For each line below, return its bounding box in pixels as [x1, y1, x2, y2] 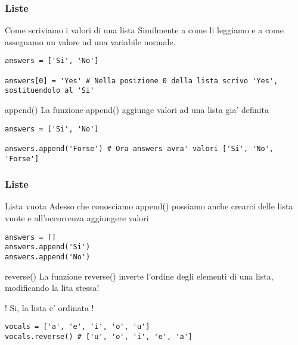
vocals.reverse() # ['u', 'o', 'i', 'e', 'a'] [5, 333, 193, 341]
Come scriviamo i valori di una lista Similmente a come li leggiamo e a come [5, 24, 284, 36]
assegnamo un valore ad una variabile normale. [5, 35, 176, 48]
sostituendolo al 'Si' [5, 86, 95, 95]
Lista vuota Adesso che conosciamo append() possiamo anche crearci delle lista [5, 200, 293, 212]
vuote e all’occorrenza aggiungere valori [5, 212, 149, 224]
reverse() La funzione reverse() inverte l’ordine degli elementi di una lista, [5, 269, 274, 282]
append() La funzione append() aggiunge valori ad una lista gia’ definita [5, 103, 269, 116]
